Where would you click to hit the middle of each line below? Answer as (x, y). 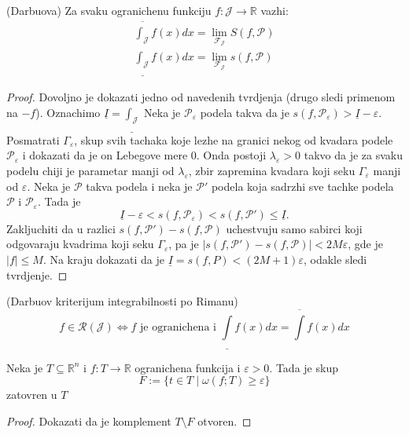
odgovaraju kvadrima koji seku (80, 244)
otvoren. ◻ (225, 420)
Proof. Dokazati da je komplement (89, 420)
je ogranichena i (178, 328)
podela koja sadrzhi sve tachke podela (302, 186)
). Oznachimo (68, 112)
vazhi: (275, 10)
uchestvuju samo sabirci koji (294, 228)
